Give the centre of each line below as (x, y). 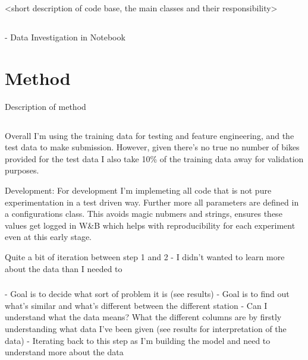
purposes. (22, 170)
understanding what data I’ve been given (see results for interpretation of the (146, 328)
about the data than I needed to (64, 268)
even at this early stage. (48, 237)
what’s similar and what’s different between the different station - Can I (136, 305)
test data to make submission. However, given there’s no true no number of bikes (152, 147)
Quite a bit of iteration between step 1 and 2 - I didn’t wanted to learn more (145, 257)
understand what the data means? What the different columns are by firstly (143, 317)
